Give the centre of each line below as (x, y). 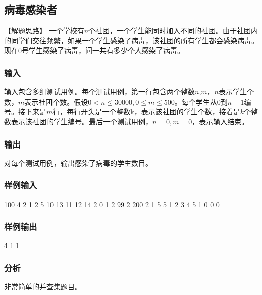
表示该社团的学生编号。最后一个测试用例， (82, 121)
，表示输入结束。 (220, 121)
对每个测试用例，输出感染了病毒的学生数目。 (78, 162)
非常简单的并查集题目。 (43, 287)
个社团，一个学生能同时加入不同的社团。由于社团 (170, 31)
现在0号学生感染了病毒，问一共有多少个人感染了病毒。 (94, 50)
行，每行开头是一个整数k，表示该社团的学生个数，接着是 (146, 111)
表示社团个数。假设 (56, 101)
